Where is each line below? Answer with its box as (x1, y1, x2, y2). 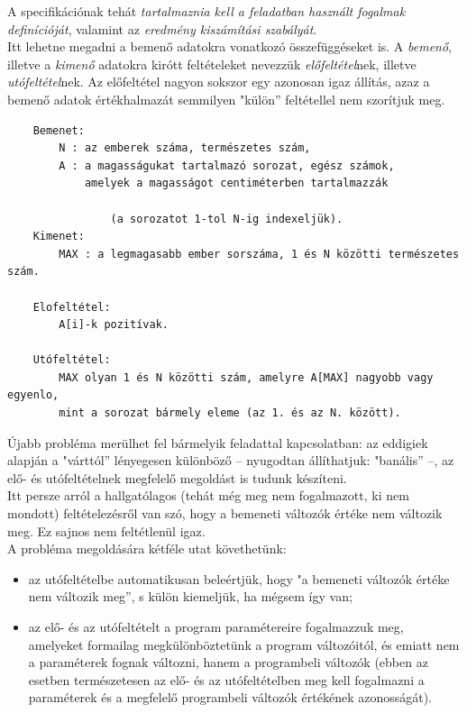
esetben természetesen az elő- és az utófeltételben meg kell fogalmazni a (28, 670, 425, 689)
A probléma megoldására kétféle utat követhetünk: (7, 539, 287, 558)
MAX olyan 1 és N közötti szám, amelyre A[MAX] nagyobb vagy (59, 370, 434, 384)
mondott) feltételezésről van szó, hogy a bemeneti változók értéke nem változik (7, 504, 443, 523)
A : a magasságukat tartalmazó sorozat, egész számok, (59, 159, 395, 172)
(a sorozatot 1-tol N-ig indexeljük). (110, 212, 343, 225)
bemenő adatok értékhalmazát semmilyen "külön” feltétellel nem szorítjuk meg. (7, 89, 445, 108)
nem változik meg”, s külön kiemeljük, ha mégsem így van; (28, 587, 353, 606)
